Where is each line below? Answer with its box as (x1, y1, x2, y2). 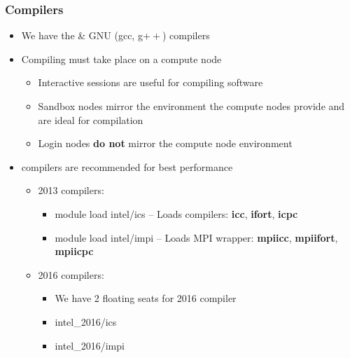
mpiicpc (55, 244, 94, 259)
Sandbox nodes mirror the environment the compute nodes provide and (38, 99, 345, 113)
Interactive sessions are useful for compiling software (38, 75, 263, 90)
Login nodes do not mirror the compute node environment (38, 136, 293, 151)
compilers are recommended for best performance (21, 159, 233, 174)
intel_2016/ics (55, 314, 117, 329)
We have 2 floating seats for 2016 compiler (55, 291, 237, 305)
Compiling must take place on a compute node (21, 51, 222, 66)
